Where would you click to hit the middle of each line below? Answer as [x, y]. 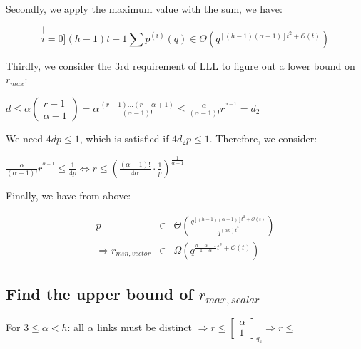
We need [25, 138]
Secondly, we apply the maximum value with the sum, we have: [144, 9]
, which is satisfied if [124, 138]
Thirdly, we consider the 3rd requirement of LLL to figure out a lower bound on [180, 65]
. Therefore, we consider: [263, 138]
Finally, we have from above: [68, 195]
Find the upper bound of [100, 293]
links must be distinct [144, 327]
